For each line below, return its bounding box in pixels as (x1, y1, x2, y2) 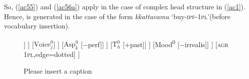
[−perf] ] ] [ (80, 39, 113, 49)
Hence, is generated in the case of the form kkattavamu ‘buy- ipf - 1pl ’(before (4, 11, 231, 21)
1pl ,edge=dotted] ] (24, 49, 80, 59)
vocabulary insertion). (4, 21, 70, 31)
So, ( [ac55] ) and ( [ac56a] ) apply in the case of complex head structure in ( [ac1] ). (4, 1, 246, 11)
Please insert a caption (24, 65, 92, 76)
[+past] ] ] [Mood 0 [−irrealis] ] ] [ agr (123, 37, 229, 49)
